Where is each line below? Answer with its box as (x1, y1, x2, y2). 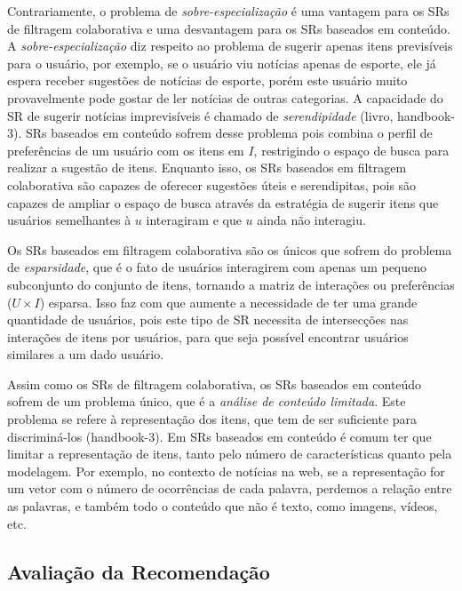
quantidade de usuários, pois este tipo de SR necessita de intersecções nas (7, 310, 409, 329)
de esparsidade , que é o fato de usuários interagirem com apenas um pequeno (7, 258, 427, 276)
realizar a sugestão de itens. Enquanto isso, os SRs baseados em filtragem (7, 158, 407, 177)
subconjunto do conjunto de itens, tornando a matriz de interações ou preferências (7, 275, 455, 293)
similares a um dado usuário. (7, 345, 164, 363)
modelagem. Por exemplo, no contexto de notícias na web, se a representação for (7, 461, 445, 480)
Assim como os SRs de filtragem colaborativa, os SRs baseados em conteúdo (7, 374, 422, 393)
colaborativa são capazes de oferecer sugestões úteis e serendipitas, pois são (7, 175, 417, 194)
